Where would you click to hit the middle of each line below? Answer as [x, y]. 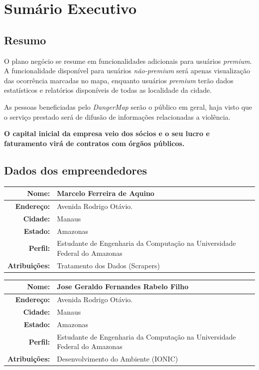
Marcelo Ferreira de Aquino [106, 193]
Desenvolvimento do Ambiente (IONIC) [118, 359]
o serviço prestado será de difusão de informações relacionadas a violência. [117, 116]
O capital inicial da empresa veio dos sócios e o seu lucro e [107, 133]
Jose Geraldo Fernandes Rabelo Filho [123, 286]
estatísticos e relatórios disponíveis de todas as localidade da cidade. [108, 90]
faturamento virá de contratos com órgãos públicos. [94, 143]
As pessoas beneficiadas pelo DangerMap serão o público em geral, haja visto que [128, 106]
